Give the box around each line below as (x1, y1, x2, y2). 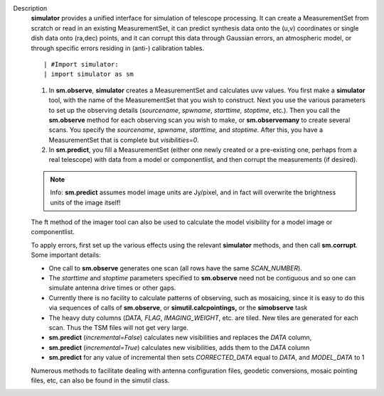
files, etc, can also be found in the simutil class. (31, 376, 170, 385)
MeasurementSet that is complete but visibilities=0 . (48, 136, 199, 144)
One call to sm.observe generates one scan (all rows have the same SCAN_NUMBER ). (48, 263, 302, 273)
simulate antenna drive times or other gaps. (48, 284, 176, 292)
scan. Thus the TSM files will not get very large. (48, 323, 188, 331)
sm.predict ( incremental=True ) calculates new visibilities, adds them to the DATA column (48, 343, 310, 351)
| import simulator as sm (43, 70, 134, 78)
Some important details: (31, 251, 101, 259)
